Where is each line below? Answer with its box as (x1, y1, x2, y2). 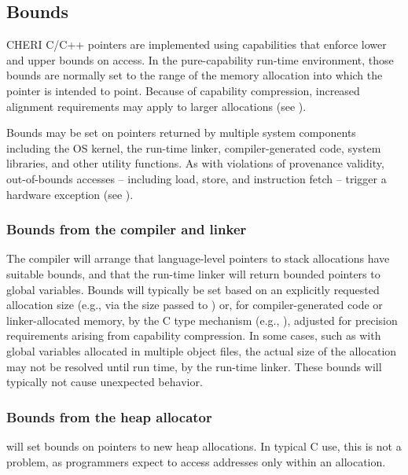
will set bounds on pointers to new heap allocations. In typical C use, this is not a (6, 437, 402, 454)
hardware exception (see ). (6, 186, 134, 202)
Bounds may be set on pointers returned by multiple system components (6, 124, 356, 141)
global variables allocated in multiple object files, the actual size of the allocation (6, 342, 397, 359)
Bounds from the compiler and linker (6, 219, 247, 239)
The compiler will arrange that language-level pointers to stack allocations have (6, 250, 390, 267)
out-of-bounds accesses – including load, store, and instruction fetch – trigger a (6, 170, 387, 186)
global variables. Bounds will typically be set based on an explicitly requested (6, 281, 380, 297)
